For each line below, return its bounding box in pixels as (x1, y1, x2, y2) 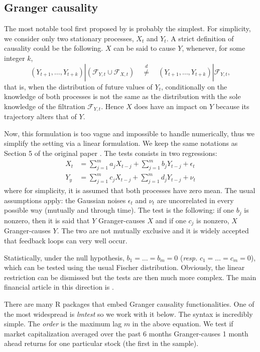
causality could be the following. (4, 43, 103, 53)
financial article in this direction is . (4, 282, 114, 292)
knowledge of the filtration (4, 101, 85, 111)
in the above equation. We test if (132, 318, 233, 329)
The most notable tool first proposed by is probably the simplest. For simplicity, (4, 23, 251, 34)
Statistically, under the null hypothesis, (4, 252, 124, 262)
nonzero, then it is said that (4, 215, 90, 225)
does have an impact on (134, 101, 207, 111)
